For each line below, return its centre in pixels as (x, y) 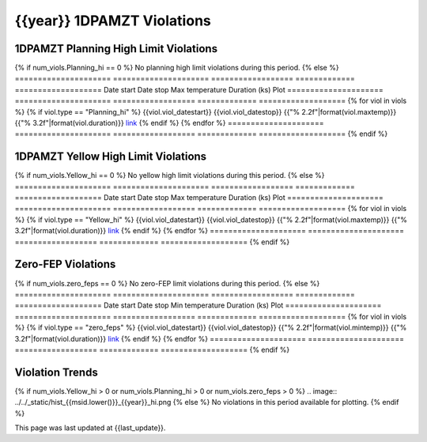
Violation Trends (56, 372)
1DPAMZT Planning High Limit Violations (116, 49)
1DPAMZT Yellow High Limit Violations (111, 157)
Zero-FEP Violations (65, 264)
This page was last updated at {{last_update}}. (90, 428)
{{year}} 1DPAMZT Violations (113, 21)
